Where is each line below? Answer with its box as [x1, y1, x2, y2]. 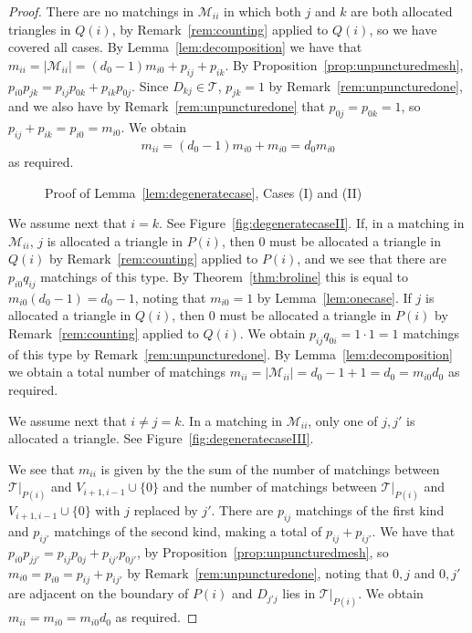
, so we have [369, 19, 437, 38]
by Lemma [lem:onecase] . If [257, 287, 412, 306]
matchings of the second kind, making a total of [54, 521, 322, 540]
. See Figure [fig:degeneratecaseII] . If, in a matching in [159, 213, 465, 233]
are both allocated [351, 2, 453, 20]
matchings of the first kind [295, 501, 445, 520]
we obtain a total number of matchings [8, 362, 226, 381]
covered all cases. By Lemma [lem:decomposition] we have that [8, 37, 362, 57]
